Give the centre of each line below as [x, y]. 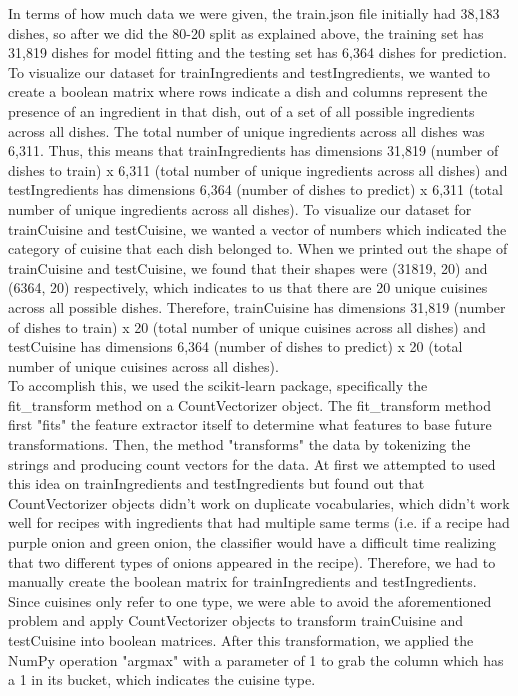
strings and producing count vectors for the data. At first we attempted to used [252, 463]
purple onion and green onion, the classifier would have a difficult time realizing [252, 542]
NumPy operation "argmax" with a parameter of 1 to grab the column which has [256, 659]
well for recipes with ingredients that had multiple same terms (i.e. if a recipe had [259, 522]
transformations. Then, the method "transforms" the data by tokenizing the [239, 444]
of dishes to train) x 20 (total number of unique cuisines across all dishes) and [247, 326]
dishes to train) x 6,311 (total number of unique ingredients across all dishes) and [258, 169]
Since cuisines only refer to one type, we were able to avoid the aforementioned [250, 600]
